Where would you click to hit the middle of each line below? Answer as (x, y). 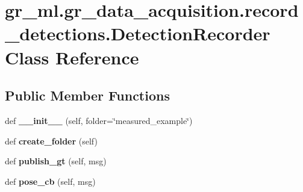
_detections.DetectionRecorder (138, 33)
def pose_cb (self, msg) (50, 181)
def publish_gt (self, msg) (56, 161)
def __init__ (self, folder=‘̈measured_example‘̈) (99, 120)
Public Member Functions (87, 95)
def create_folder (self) (51, 141)
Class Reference (72, 57)
